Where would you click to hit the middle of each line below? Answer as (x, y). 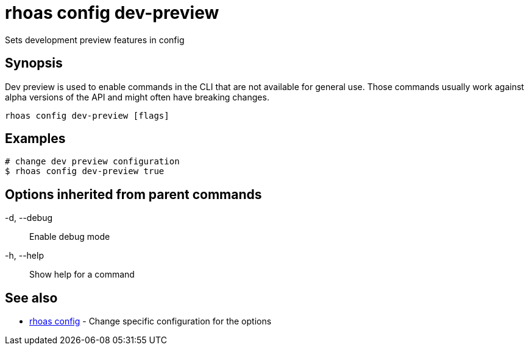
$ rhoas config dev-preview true (85, 171)
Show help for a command (82, 275)
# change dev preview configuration (92, 162)
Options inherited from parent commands (133, 194)
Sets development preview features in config (95, 40)
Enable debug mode (70, 237)
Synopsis (34, 63)
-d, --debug (29, 218)
